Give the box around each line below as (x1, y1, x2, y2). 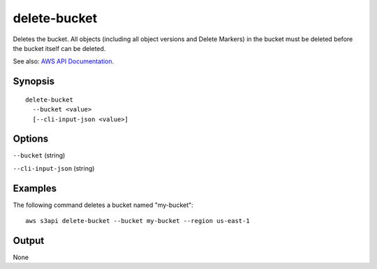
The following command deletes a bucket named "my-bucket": (13, 201, 193, 209)
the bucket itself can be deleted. (13, 44, 106, 52)
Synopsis (13, 75, 55, 87)
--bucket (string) (13, 151, 66, 160)
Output (13, 234, 45, 247)
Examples (13, 182, 57, 194)
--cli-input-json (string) (13, 164, 95, 172)
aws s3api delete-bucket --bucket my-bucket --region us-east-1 (25, 217, 251, 225)
